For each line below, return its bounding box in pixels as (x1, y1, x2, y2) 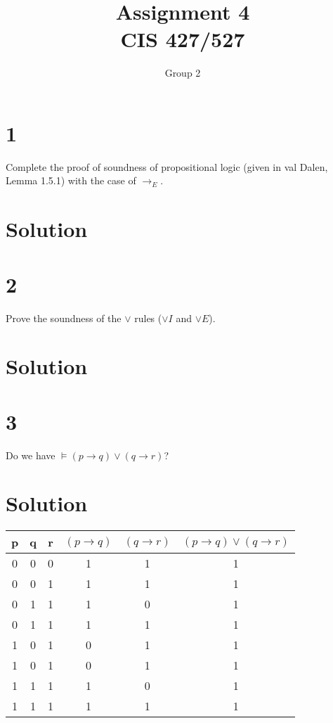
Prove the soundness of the (6, 310, 122, 325)
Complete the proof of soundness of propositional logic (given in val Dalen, (6, 159, 328, 174)
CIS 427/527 (120, 25, 245, 53)
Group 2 (164, 65, 201, 80)
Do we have (6, 447, 55, 462)
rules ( (134, 310, 162, 325)
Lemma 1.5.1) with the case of (6, 173, 136, 188)
